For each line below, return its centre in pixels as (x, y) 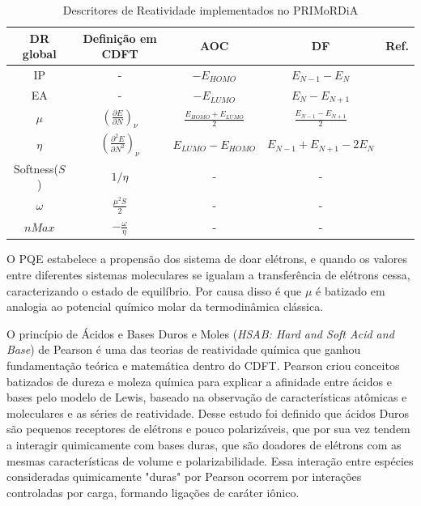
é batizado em (351, 290)
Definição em (120, 38)
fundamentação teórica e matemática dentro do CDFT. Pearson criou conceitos (203, 365)
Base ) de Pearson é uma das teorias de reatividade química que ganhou (184, 349)
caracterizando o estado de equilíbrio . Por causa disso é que (154, 290)
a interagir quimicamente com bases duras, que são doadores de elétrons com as (204, 444)
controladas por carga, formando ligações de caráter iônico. (153, 492)
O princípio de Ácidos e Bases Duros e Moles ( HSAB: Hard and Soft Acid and (200, 333)
